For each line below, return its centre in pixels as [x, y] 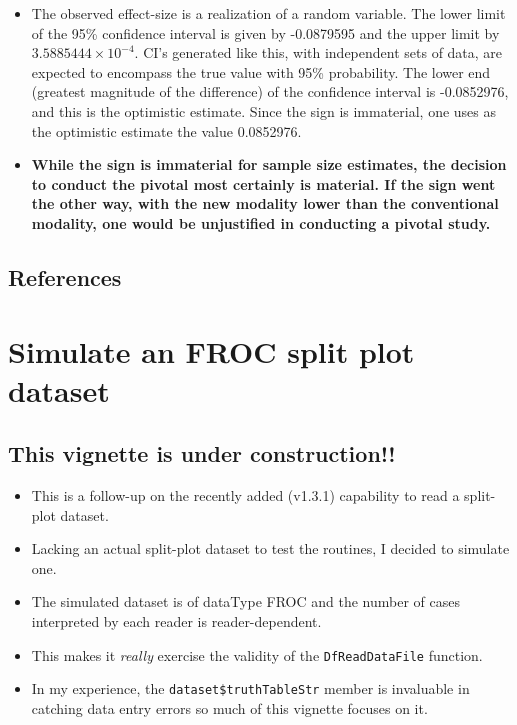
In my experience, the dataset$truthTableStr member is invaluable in [250, 688]
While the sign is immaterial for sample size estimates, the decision [269, 164]
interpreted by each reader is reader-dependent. [176, 621]
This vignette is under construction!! [202, 453]
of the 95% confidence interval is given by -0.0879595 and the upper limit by [265, 32]
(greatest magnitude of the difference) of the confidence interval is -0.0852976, [270, 91]
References [65, 276]
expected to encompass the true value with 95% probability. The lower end [261, 71]
